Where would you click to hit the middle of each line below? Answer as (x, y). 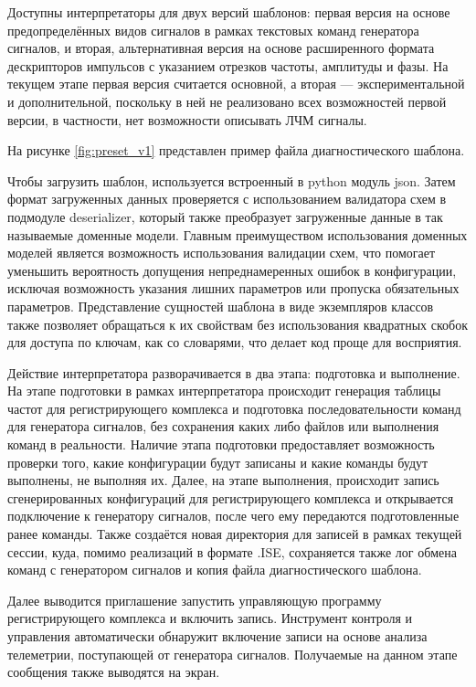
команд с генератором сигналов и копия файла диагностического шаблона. (215, 570)
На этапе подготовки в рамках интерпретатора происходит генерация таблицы (224, 391)
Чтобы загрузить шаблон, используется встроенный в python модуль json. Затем (232, 180)
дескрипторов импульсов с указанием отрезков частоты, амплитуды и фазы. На (228, 65)
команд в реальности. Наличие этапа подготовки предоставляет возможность (221, 444)
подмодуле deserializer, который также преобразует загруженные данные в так (225, 216)
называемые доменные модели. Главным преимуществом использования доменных (238, 234)
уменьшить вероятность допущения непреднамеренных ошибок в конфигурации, (232, 270)
